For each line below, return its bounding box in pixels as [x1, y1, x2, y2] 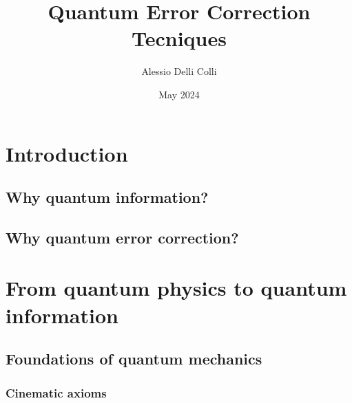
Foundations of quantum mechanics [6, 348, 262, 369]
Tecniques [132, 24, 227, 52]
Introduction [6, 139, 128, 167]
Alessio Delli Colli [141, 64, 217, 78]
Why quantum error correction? [6, 226, 239, 248]
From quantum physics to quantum [6, 274, 347, 302]
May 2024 [158, 87, 200, 101]
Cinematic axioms [6, 384, 107, 401]
